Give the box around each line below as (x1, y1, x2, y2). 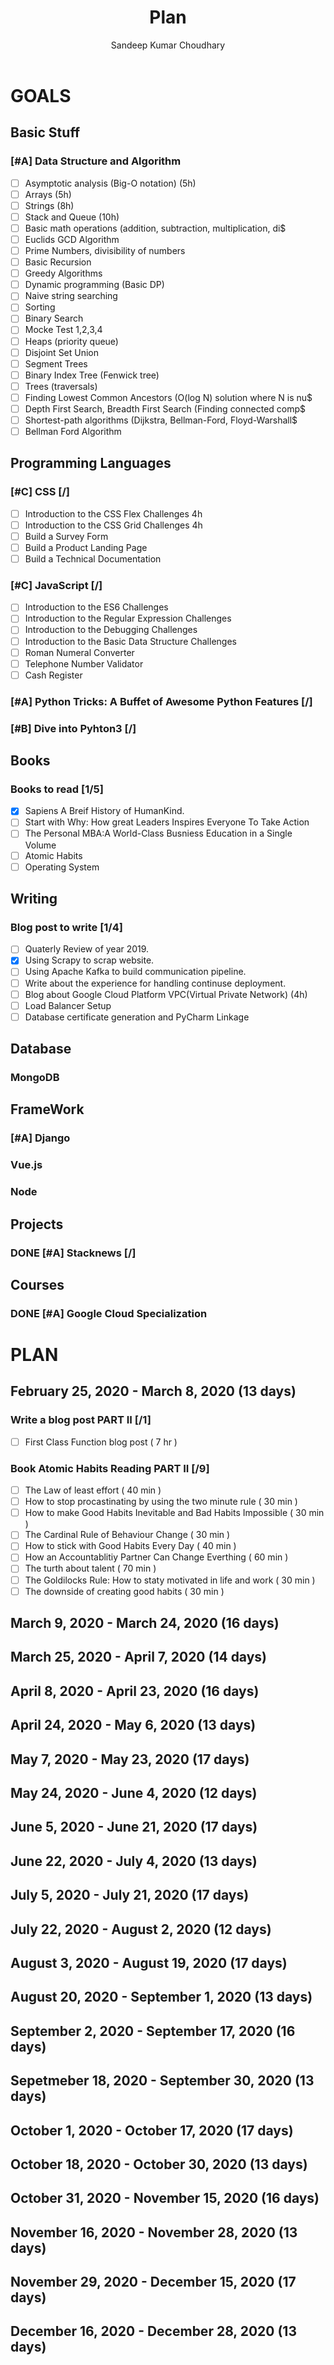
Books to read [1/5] (10, 782, 104, 796)
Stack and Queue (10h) (24, 211, 120, 223)
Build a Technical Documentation (24, 553, 162, 565)
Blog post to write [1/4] (10, 920, 123, 934)
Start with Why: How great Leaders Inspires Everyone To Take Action (24, 816, 310, 828)
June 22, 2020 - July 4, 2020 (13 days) (10, 1852, 258, 1870)
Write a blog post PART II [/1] (10, 1413, 152, 1427)
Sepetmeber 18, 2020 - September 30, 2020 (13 (10, 2072, 315, 2090)
